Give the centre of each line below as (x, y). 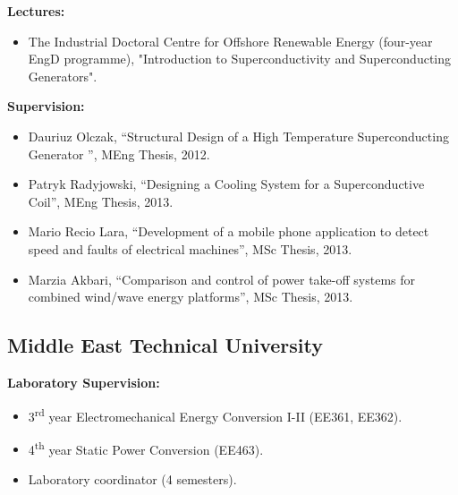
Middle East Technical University (165, 345)
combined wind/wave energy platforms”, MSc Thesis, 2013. (191, 297)
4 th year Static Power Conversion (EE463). (146, 448)
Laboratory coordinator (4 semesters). (132, 479)
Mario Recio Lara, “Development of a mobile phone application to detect (229, 231)
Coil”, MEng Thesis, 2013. (101, 201)
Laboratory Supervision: (84, 382)
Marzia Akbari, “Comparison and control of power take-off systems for (221, 279)
